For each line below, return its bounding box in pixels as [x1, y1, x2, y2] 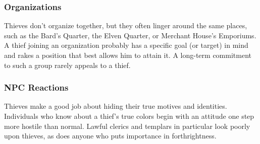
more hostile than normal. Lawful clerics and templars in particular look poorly [4, 120, 250, 131]
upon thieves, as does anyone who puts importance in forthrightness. [4, 130, 217, 141]
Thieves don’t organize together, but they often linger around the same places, [4, 20, 247, 31]
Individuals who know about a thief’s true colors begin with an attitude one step [4, 111, 254, 121]
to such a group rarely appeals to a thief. [4, 59, 131, 70]
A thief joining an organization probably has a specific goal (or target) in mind [4, 40, 248, 50]
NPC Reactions [4, 81, 69, 94]
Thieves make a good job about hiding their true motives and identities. [4, 101, 227, 111]
